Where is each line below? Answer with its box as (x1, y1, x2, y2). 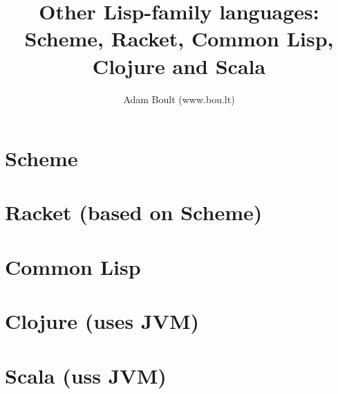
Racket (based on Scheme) (5, 198, 263, 226)
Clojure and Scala (92, 51, 266, 80)
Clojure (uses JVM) (5, 307, 200, 335)
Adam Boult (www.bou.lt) (123, 91, 235, 106)
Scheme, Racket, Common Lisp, (24, 24, 334, 53)
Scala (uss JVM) (5, 361, 167, 389)
